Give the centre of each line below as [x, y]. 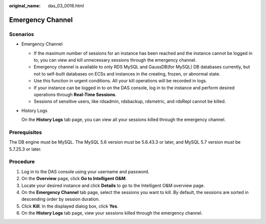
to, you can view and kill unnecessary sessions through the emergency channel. [115, 60]
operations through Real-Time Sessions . [75, 94]
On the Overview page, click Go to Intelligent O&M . [74, 179]
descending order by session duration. [61, 199]
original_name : [25, 6]
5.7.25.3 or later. [25, 149]
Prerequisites [25, 132]
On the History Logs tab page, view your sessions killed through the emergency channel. [112, 213]
